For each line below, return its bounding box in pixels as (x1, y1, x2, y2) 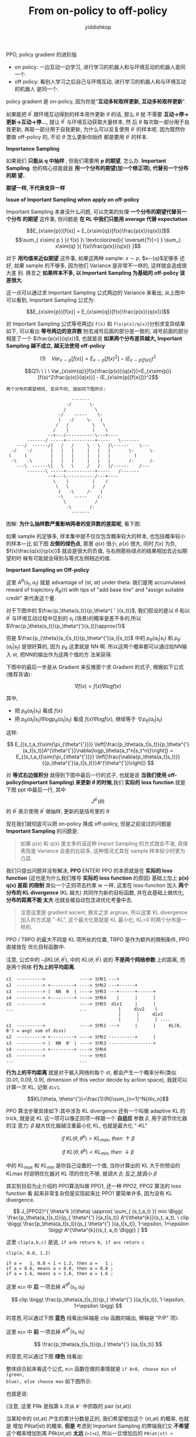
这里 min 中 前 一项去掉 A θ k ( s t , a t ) (6, 1326, 85, 1337)
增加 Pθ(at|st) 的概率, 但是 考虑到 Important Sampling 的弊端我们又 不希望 (12, 1422, 190, 1429)
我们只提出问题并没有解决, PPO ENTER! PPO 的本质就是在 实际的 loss (6, 867, 173, 874)
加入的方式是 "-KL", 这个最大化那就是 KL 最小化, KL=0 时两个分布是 (20, 916, 182, 924)
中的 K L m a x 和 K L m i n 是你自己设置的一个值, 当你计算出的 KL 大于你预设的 (6, 1162, 181, 1170)
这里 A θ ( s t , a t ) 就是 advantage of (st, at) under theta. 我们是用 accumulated (6, 578, 185, 587)
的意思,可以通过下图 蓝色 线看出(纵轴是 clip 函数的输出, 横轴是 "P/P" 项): (6, 1314, 179, 1321)
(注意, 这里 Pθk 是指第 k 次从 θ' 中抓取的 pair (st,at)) (6, 1402, 131, 1410)
